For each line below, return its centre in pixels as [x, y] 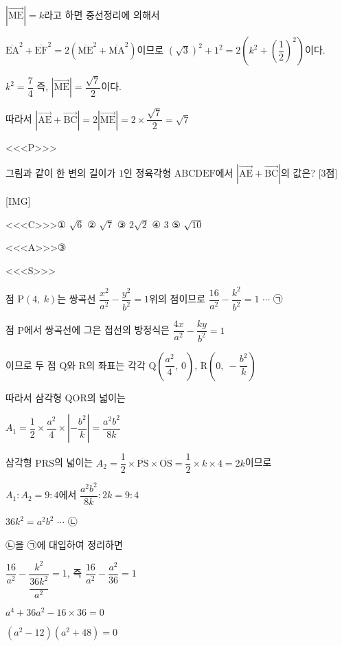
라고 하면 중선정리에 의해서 [102, 14]
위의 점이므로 [178, 299]
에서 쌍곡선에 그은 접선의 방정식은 [97, 330]
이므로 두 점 [31, 365]
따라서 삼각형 [34, 397]
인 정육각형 [148, 173]
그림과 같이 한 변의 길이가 [61, 173]
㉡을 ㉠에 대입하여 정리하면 [64, 544]
